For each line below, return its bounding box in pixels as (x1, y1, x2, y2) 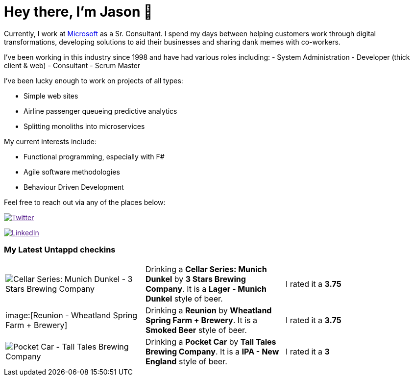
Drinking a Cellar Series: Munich (145, 264, 267, 274)
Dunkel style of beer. (145, 293, 223, 304)
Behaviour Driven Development (24, 182, 124, 191)
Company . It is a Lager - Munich (145, 283, 267, 294)
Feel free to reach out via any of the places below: (4, 198, 166, 206)
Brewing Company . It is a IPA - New (145, 346, 279, 356)
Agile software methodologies (24, 167, 120, 176)
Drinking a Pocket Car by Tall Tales (145, 336, 276, 347)
